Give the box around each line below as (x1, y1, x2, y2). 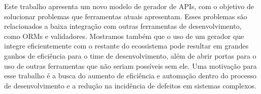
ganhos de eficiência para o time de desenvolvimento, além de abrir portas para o (4, 50, 256, 61)
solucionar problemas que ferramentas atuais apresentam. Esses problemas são (4, 11, 247, 21)
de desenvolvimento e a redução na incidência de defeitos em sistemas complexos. (4, 80, 257, 90)
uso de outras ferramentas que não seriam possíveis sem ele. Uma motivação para (4, 60, 257, 71)
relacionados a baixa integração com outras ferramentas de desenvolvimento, (4, 21, 242, 31)
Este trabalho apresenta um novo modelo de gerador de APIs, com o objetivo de (4, 1, 254, 11)
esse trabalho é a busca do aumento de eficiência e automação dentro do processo (4, 70, 257, 81)
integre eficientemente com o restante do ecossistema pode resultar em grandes (4, 40, 249, 51)
